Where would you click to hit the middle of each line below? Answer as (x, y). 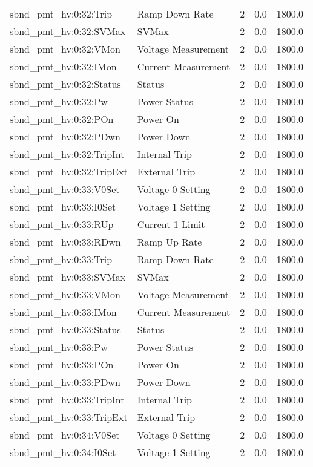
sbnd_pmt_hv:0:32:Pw (59, 101)
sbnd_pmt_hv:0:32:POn (62, 119)
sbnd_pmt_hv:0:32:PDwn (65, 136)
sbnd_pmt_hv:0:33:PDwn (65, 382)
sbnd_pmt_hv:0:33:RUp (62, 224)
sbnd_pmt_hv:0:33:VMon (65, 294)
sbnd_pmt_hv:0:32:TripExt (69, 171)
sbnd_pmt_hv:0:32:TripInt (67, 154)
